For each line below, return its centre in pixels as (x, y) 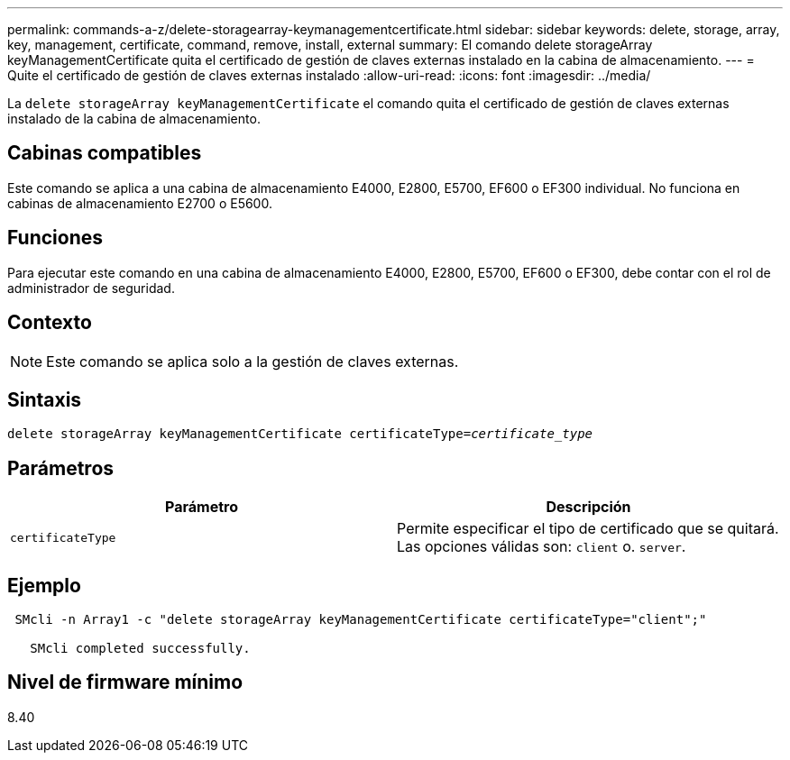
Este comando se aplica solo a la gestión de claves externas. (253, 361)
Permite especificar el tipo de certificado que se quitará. (588, 529)
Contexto (50, 323)
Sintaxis (45, 399)
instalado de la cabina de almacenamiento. (134, 119)
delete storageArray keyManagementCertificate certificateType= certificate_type (300, 434)
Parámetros (61, 468)
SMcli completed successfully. (140, 649)
